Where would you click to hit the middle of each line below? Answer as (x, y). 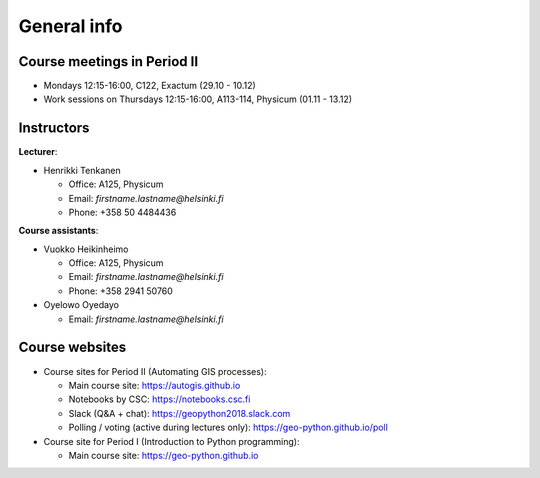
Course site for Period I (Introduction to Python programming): (171, 441)
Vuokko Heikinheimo (86, 249)
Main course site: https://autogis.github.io (154, 385)
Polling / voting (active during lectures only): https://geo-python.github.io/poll (228, 427)
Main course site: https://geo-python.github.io (163, 455)
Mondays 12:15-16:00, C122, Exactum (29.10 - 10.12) (150, 86)
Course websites (72, 347)
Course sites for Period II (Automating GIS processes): (155, 371)
